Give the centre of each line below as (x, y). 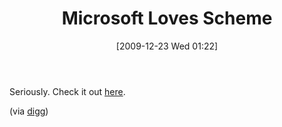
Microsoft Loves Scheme (167, 18)
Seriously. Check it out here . (67, 91)
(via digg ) (29, 111)
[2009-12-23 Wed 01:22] (167, 46)
